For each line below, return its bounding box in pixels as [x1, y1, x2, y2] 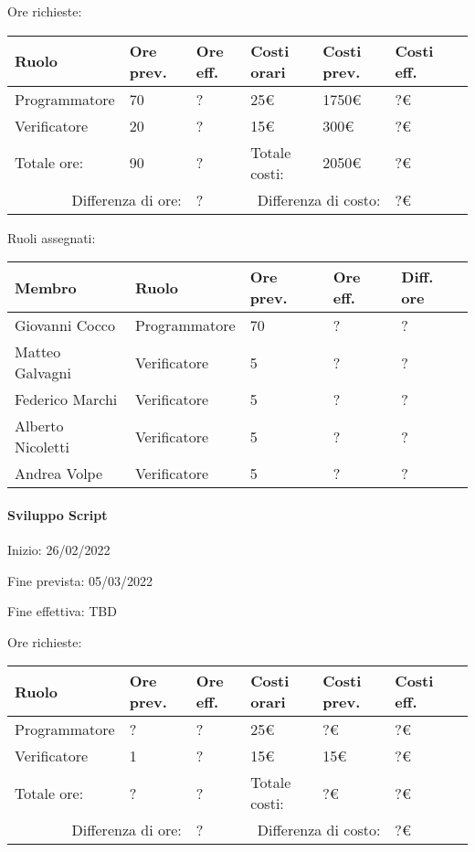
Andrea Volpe [15, 463, 103, 485]
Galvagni [15, 362, 71, 384]
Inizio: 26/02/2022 [7, 539, 111, 559]
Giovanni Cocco [15, 314, 115, 336]
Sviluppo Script [7, 505, 108, 524]
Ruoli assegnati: [7, 228, 96, 247]
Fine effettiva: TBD [7, 602, 117, 621]
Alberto [15, 415, 64, 437]
